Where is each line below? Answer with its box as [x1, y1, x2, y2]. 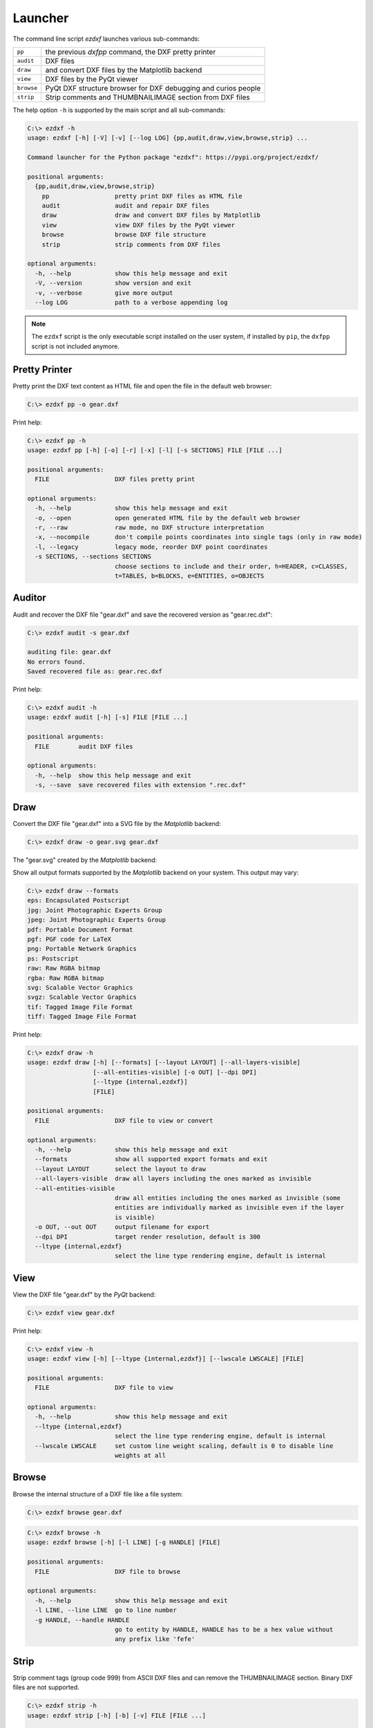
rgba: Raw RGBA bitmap [27, 974, 104, 982]
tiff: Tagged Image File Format [27, 1013, 137, 1021]
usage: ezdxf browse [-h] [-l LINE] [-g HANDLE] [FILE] [27, 1539, 221, 1546]
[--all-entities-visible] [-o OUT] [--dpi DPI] [93, 1068, 257, 1076]
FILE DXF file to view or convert [35, 1116, 213, 1125]
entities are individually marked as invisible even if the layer [114, 1203, 345, 1212]
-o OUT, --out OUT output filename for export [35, 1223, 210, 1231]
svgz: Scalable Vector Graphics [27, 993, 137, 1002]
